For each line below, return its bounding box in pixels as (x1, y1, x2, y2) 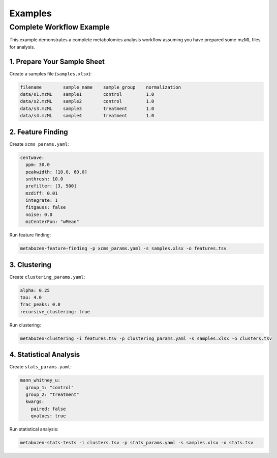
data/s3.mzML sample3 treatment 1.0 (20, 105, 155, 112)
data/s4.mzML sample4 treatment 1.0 (20, 113, 155, 119)
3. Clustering (9, 260, 52, 269)
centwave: (20, 154, 45, 160)
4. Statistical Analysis (9, 351, 80, 359)
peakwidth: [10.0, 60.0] (25, 169, 87, 175)
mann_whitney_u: (20, 378, 61, 383)
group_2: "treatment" (25, 392, 80, 397)
